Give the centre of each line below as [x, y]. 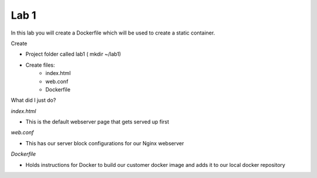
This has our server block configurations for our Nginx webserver [105, 143]
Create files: [40, 65]
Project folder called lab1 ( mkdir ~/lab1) [73, 54]
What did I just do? [33, 100]
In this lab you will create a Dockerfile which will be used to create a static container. [113, 33]
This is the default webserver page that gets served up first [97, 122]
